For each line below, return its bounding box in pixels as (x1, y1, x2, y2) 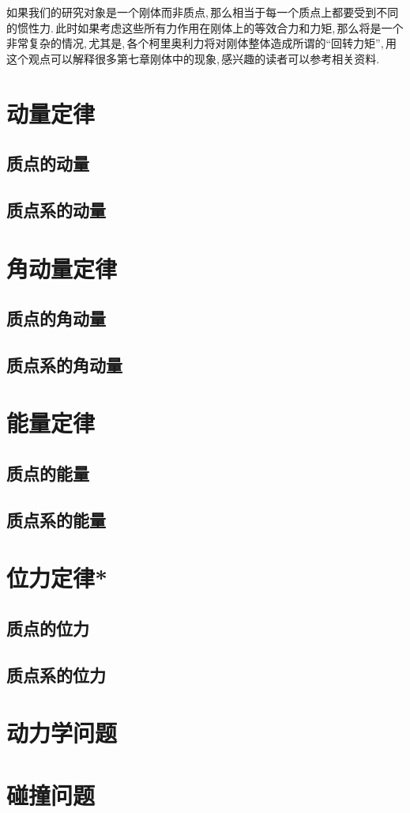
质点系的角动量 (6, 352, 122, 376)
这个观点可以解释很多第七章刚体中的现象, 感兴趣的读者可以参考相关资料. (6, 50, 380, 66)
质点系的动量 (6, 197, 106, 221)
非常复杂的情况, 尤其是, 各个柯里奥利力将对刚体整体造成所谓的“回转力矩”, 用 (6, 35, 397, 51)
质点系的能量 (6, 507, 106, 531)
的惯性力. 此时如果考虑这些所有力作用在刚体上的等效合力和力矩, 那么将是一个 (6, 19, 404, 36)
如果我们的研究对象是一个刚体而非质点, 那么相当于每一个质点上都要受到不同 (6, 4, 399, 20)
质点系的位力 (6, 662, 106, 686)
